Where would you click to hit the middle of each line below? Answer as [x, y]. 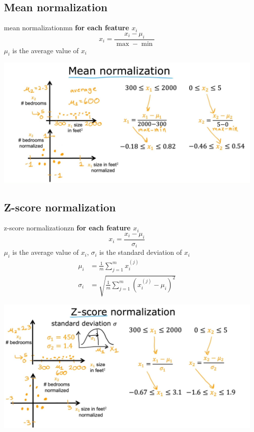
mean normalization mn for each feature [67, 28]
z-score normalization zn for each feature [67, 228]
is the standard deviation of [141, 252]
